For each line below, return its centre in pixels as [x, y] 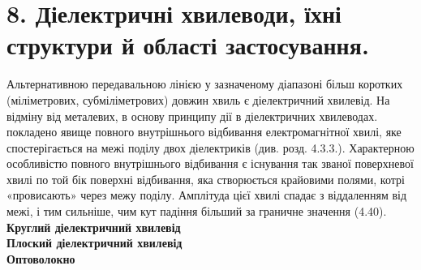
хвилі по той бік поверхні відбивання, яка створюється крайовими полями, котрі [206, 179]
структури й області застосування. [188, 45]
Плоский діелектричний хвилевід [95, 243]
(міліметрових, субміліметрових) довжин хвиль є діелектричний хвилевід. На [198, 99]
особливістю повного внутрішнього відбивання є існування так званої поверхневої [210, 163]
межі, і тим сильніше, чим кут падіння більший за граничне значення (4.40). [197, 211]
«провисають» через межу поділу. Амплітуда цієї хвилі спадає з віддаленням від [207, 195]
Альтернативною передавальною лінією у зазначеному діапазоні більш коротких [205, 84]
